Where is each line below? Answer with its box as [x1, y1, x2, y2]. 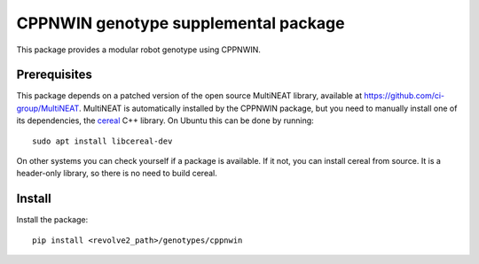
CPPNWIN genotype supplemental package [16, 13, 345, 33]
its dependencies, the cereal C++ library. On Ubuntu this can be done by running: [16, 115, 314, 126]
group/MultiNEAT [16, 103, 80, 113]
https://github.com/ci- [364, 90, 445, 101]
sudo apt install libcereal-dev [32, 136, 173, 146]
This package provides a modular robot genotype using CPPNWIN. [16, 44, 262, 55]
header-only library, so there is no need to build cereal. [16, 168, 217, 179]
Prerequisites [16, 67, 92, 82]
